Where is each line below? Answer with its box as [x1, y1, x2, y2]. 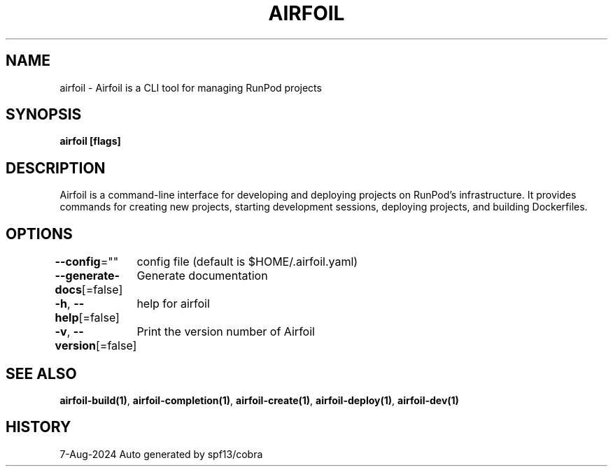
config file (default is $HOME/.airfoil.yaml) [136, 255, 358, 269]
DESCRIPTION [6, 159, 106, 177]
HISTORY [6, 418, 71, 436]
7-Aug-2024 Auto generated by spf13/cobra [59, 448, 263, 460]
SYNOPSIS [6, 106, 82, 124]
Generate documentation [136, 269, 268, 283]
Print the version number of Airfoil [136, 324, 315, 339]
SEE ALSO [6, 364, 77, 382]
